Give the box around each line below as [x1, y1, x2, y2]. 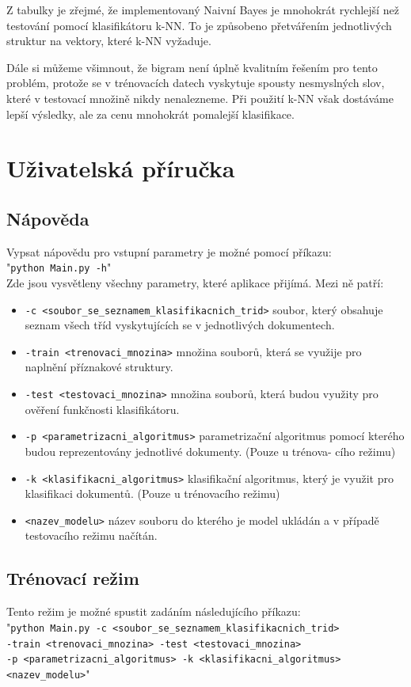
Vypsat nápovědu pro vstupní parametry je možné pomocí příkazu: [6, 243, 332, 260]
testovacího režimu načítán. [25, 527, 158, 544]
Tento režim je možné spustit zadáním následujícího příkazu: [6, 603, 301, 620]
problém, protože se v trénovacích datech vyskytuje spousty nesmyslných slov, [6, 74, 385, 91]
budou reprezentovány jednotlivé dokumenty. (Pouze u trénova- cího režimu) [25, 442, 396, 459]
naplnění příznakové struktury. [25, 359, 173, 375]
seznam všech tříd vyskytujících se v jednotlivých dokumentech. [25, 317, 335, 333]
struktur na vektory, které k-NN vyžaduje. [6, 32, 211, 49]
